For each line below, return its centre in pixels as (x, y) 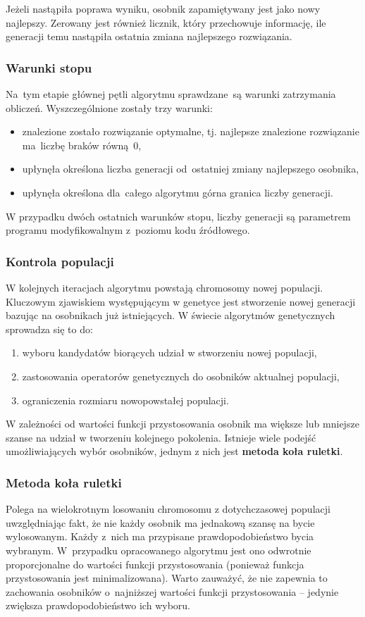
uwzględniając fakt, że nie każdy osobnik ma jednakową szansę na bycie (160, 522)
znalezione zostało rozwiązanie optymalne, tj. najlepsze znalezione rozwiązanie (191, 131)
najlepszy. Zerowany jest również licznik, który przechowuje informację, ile (166, 22)
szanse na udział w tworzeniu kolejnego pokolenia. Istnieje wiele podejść (161, 437)
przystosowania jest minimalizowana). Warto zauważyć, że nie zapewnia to (167, 578)
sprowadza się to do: (49, 329)
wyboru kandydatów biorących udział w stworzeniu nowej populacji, (169, 353)
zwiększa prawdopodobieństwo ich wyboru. (98, 605)
